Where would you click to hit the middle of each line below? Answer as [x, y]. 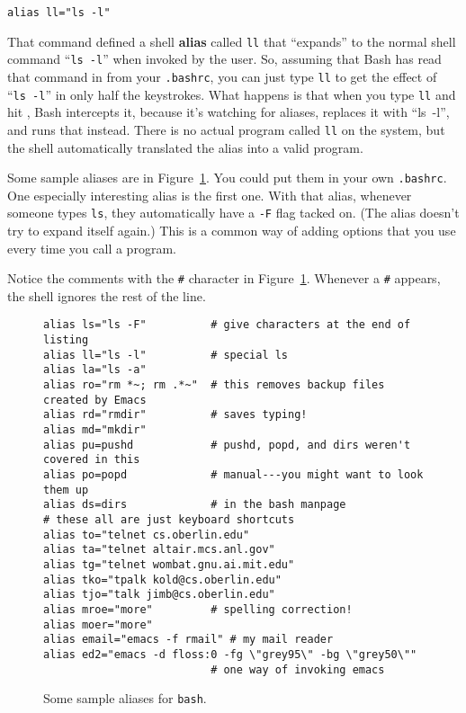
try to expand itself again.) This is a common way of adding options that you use [232, 231]
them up [66, 490]
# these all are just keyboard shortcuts [169, 520]
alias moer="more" [98, 624]
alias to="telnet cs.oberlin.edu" [147, 535]
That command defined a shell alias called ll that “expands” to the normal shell [232, 41]
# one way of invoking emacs [298, 669]
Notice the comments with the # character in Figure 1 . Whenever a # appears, [224, 278]
